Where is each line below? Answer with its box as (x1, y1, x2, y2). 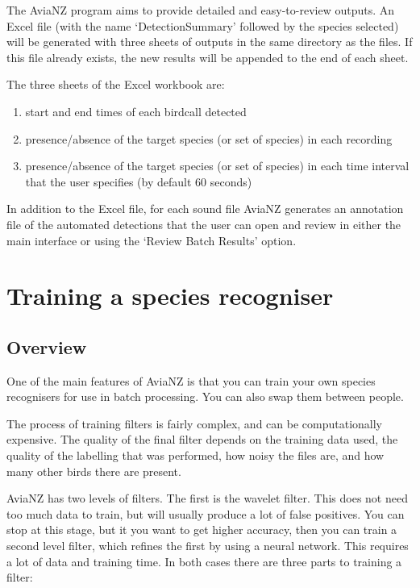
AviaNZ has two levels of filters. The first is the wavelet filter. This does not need (6, 490, 408, 507)
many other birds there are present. (6, 462, 181, 479)
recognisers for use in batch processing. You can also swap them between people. (6, 388, 404, 405)
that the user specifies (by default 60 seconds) (25, 173, 252, 190)
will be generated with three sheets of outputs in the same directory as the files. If (6, 33, 413, 50)
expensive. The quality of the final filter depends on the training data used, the (6, 431, 398, 448)
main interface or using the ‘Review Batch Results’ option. (6, 231, 297, 248)
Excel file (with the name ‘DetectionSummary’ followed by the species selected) (6, 17, 399, 34)
